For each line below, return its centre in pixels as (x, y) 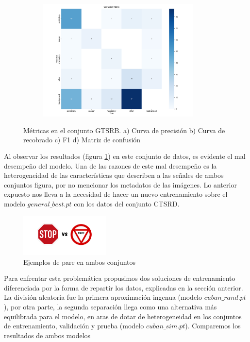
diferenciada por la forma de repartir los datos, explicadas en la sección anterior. (124, 287)
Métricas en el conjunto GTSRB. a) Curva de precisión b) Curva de (124, 130)
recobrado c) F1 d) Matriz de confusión (82, 140)
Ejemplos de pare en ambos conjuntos (80, 262)
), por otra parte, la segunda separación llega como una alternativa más (110, 306)
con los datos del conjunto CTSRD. (127, 203)
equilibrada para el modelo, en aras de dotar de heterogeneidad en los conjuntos (123, 316)
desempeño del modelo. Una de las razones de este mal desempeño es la (110, 165)
